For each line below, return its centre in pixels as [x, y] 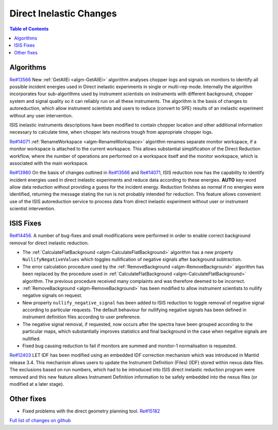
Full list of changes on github [40, 420]
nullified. [32, 338]
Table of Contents [29, 29]
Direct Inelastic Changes [63, 13]
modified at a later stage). [37, 384]
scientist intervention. [32, 209]
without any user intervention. [41, 115]
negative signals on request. [52, 295]
